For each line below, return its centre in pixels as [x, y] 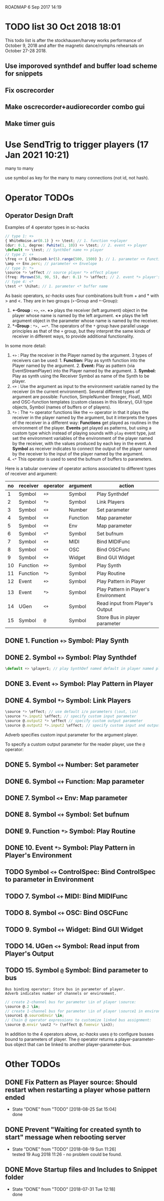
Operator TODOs [40, 198]
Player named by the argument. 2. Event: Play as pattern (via [73, 365]
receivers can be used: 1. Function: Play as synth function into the [79, 360]
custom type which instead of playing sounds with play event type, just [84, 433]
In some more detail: [26, 345]
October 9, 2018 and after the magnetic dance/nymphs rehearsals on [74, 45]
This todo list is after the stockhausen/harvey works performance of [73, 40]
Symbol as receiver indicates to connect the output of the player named [84, 449]
